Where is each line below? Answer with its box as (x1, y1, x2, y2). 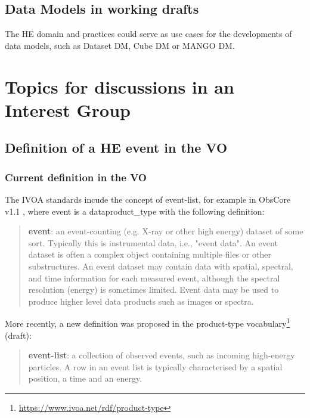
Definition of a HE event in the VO (5, 138, 228, 157)
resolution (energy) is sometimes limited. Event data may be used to (28, 283, 279, 296)
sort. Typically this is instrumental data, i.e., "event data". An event (28, 236, 278, 249)
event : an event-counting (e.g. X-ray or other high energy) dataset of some (28, 225, 303, 237)
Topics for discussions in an (5, 74, 234, 98)
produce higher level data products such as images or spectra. (28, 295, 254, 307)
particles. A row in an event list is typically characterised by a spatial (28, 360, 283, 373)
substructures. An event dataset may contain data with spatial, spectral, (28, 259, 293, 272)
